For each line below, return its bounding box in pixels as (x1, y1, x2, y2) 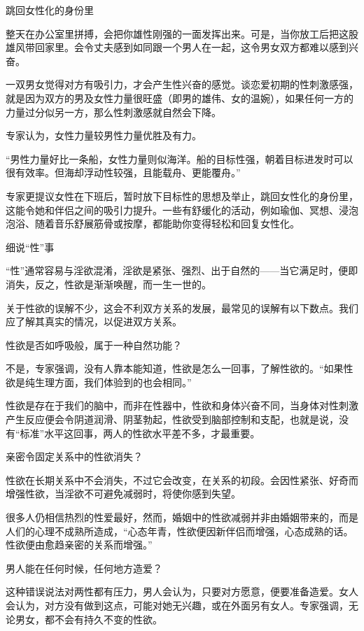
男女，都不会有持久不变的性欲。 (15, 611, 162, 626)
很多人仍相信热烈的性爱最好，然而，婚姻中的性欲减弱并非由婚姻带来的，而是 (6, 510, 358, 525)
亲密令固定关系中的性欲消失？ (6, 449, 143, 464)
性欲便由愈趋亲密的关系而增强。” (6, 537, 153, 552)
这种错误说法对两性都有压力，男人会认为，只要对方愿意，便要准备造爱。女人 (6, 584, 358, 599)
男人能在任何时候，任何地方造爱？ (6, 560, 162, 575)
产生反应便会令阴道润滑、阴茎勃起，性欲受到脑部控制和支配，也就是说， (6, 412, 339, 427)
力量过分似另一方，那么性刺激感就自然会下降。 (6, 104, 221, 119)
